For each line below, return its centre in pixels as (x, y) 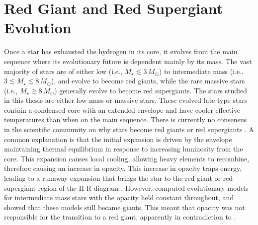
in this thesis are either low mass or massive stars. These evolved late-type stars (126, 100)
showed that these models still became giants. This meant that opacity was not (125, 207)
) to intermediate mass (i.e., (201, 71)
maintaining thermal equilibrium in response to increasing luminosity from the (124, 149)
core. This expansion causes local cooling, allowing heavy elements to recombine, (127, 158)
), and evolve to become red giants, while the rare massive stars (148, 81)
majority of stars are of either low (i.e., (63, 71)
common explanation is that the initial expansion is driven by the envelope (118, 139)
